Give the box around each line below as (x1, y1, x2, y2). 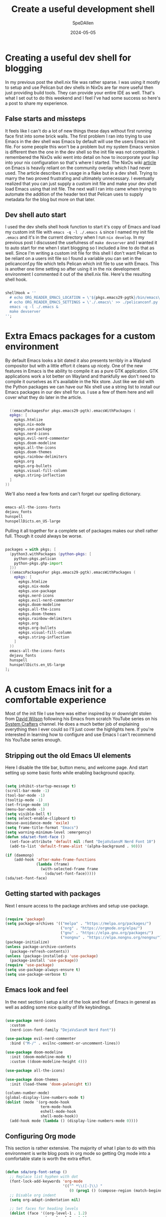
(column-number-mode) (5, 1090, 50, 1095)
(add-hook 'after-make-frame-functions (14, 857, 96, 862)
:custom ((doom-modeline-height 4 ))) (9, 1059, 87, 1064)
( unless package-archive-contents (5, 944, 77, 949)
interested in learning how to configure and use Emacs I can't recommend (5, 732, 156, 738)
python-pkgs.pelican (14, 556, 56, 561)
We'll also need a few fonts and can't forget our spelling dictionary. (5, 491, 142, 497)
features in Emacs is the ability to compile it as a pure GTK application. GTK (5, 368, 159, 374)
